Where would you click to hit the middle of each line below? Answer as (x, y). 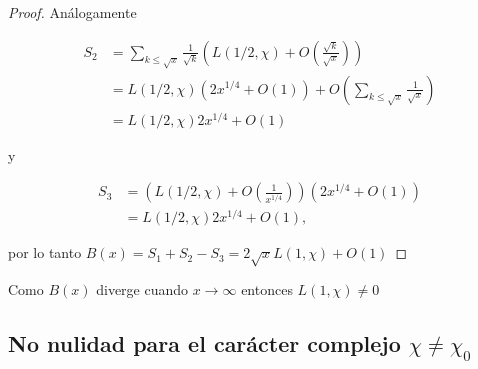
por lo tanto (45, 252)
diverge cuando (142, 289)
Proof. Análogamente (72, 12)
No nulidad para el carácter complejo (204, 343)
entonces (267, 289)
